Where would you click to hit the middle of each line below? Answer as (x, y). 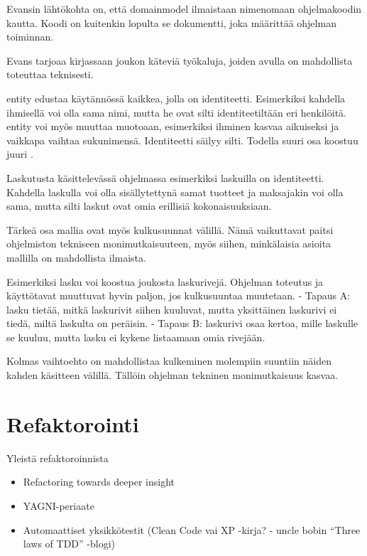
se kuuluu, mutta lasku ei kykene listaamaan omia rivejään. (136, 337)
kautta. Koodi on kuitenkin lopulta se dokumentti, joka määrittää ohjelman (171, 22)
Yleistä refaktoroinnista (57, 458)
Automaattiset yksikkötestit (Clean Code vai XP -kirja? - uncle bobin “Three (192, 529)
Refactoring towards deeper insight (99, 482)
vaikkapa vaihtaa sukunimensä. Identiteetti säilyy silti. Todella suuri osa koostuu (182, 140)
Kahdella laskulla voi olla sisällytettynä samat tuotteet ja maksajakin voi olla (175, 192)
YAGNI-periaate (59, 505)
